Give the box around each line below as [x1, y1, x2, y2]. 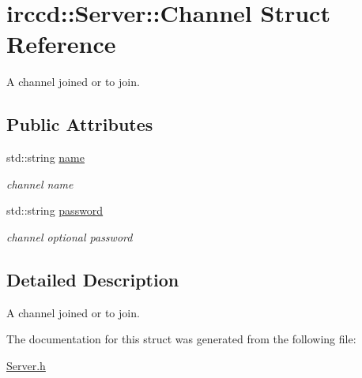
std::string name [6, 149, 85, 166]
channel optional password [6, 228, 133, 245]
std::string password [6, 202, 104, 219]
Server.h [6, 357, 46, 373]
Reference [6, 28, 116, 60]
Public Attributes [6, 112, 153, 137]
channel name [6, 175, 74, 192]
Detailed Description [6, 267, 179, 291]
